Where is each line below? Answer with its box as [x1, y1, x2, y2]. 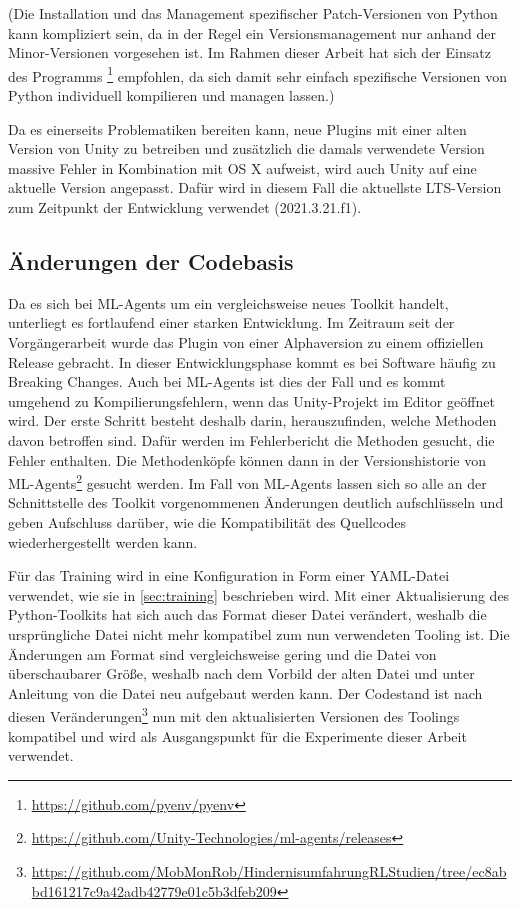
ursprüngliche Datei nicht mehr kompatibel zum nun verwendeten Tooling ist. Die [8, 623, 510, 644]
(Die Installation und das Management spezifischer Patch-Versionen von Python [8, 3, 498, 23]
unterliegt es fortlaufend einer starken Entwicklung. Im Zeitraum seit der [8, 312, 455, 333]
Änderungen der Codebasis [8, 245, 294, 276]
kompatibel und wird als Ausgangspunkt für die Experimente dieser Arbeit [8, 725, 467, 746]
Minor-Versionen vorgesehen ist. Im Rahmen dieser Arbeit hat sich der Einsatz [8, 42, 491, 63]
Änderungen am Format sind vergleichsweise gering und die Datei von [8, 643, 437, 664]
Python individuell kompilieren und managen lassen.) [8, 85, 335, 106]
